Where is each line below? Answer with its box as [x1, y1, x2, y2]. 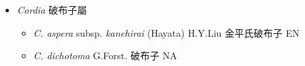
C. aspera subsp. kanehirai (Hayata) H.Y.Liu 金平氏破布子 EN [33, 25, 300, 39]
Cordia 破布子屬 [16, 3, 87, 16]
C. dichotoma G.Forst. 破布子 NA [33, 48, 177, 63]
